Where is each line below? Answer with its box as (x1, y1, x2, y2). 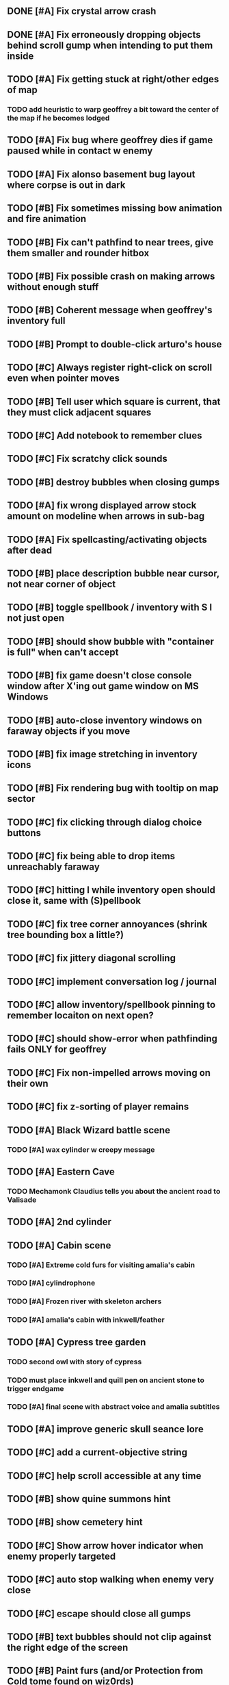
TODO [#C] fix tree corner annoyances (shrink (7, 918, 208, 930)
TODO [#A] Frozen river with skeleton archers (7, 1296, 162, 1306)
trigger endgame (7, 1383, 64, 1393)
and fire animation (7, 213, 87, 225)
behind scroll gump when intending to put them (7, 39, 213, 51)
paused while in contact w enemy (7, 145, 153, 157)
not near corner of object (7, 578, 116, 590)
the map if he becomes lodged (7, 113, 110, 123)
